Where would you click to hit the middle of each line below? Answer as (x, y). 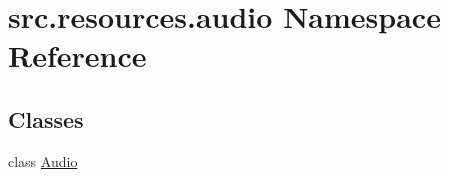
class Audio (43, 160)
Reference (77, 55)
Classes (46, 118)
